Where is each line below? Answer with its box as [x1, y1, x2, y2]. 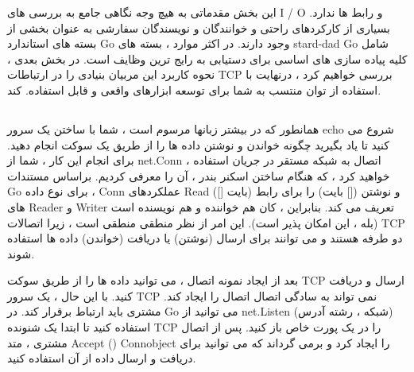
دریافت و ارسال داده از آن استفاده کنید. [7, 350, 196, 366]
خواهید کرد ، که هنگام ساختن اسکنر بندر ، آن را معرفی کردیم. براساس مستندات [7, 167, 390, 184]
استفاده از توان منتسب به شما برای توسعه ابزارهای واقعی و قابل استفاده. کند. [7, 81, 381, 98]
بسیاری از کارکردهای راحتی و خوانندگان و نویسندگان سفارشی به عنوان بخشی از [7, 19, 390, 36]
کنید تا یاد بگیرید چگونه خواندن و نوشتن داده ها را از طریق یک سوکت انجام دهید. [7, 136, 389, 153]
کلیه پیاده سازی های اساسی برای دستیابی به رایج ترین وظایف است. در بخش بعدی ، [7, 50, 408, 67]
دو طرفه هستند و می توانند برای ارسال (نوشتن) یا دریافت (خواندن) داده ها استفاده [7, 230, 403, 246]
